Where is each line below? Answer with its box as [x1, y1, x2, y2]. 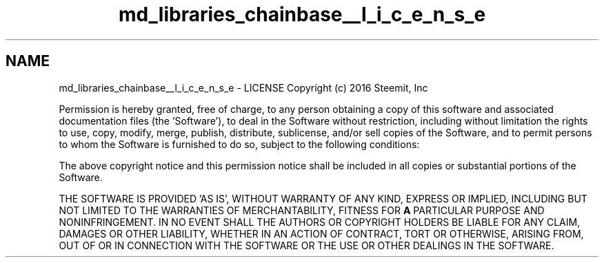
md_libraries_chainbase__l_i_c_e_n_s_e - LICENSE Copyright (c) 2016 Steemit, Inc [59, 81, 428, 94]
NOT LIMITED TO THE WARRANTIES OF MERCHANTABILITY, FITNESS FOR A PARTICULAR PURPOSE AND [59, 204, 545, 216]
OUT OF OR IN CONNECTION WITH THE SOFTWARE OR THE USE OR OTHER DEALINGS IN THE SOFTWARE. [59, 239, 554, 251]
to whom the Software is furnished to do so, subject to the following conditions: [59, 138, 420, 150]
